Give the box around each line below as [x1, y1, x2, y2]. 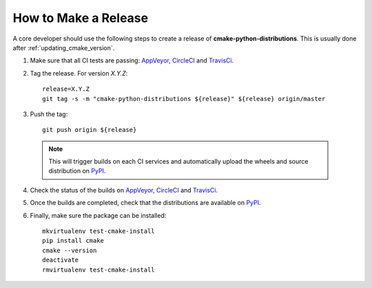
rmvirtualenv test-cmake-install [42, 265, 155, 274]
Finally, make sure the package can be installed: [30, 211, 167, 219]
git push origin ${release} [42, 126, 137, 134]
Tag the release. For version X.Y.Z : [30, 69, 128, 77]
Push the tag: [30, 110, 68, 118]
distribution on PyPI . [48, 167, 106, 175]
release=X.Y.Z [42, 85, 90, 93]
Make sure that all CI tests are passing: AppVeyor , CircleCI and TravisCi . [30, 56, 234, 65]
